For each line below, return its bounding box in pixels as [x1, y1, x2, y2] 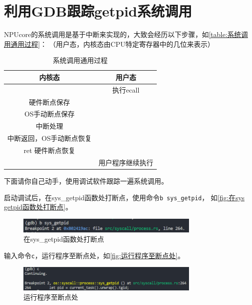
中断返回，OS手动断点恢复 [7, 133, 92, 143]
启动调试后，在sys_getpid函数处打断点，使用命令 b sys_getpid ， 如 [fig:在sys [4, 192, 245, 202]
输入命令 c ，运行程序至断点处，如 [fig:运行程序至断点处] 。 [4, 250, 185, 260]
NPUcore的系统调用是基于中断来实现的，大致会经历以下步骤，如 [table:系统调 [4, 29, 248, 39]
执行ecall [112, 84, 140, 95]
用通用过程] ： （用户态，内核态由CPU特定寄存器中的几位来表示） [4, 38, 214, 49]
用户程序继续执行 [98, 157, 153, 167]
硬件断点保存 [29, 96, 70, 107]
